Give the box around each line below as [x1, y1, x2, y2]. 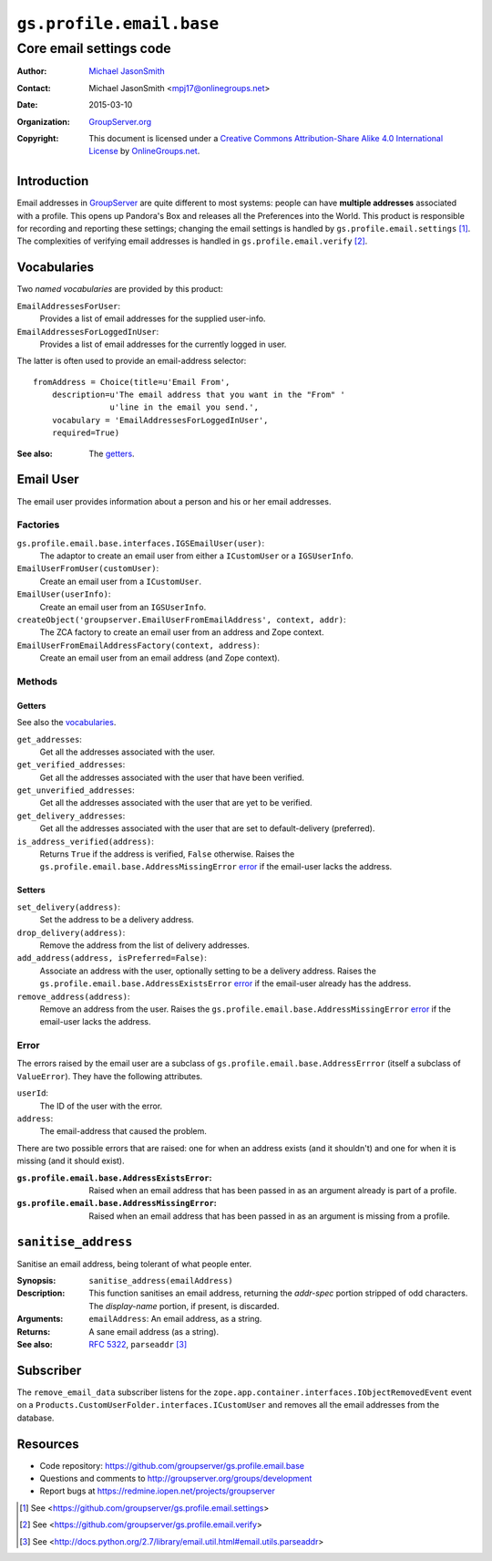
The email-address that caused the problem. [39, 1126, 207, 1137]
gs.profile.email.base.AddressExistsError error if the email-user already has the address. [39, 978, 412, 989]
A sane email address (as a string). [88, 1326, 220, 1337]
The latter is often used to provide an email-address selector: [16, 356, 247, 367]
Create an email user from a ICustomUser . [39, 576, 202, 587]
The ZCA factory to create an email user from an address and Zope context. [39, 627, 324, 638]
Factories [16, 518, 60, 531]
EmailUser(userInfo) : [16, 588, 111, 599]
